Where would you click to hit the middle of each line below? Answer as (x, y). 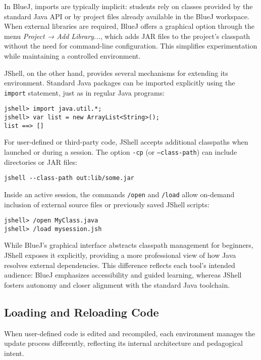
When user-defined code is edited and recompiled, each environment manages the (130, 333)
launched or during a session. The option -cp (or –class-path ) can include (121, 151)
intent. (14, 353)
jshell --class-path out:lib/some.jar (69, 178)
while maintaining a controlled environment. (72, 55)
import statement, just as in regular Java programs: (85, 92)
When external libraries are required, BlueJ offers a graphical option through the (129, 26)
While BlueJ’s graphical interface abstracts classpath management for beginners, (129, 245)
